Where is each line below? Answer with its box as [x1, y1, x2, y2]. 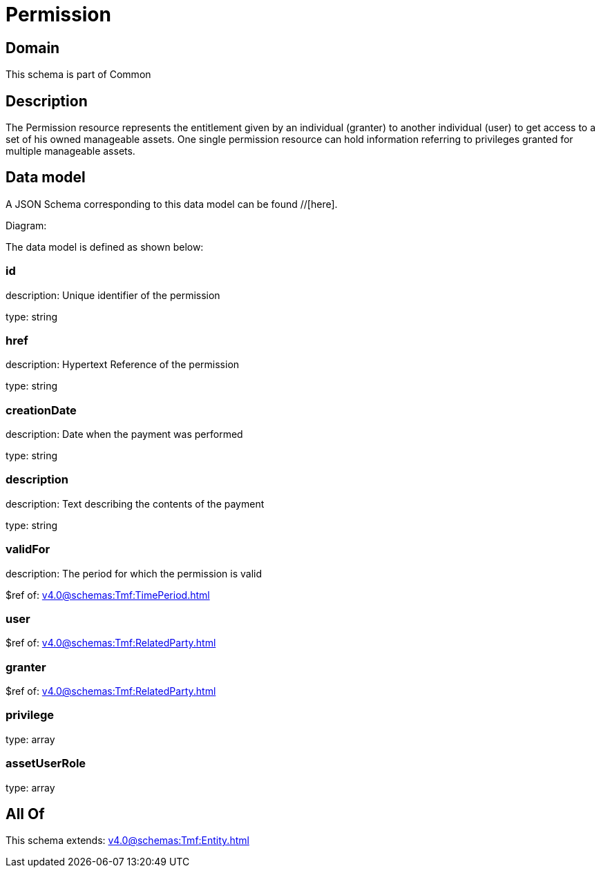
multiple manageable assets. [6, 145, 135, 157]
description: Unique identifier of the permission [6, 289, 220, 301]
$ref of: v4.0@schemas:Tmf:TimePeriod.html [6, 588, 210, 601]
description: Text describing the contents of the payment [6, 497, 265, 510]
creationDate [6, 403, 77, 417]
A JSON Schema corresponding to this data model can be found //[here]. [6, 198, 338, 210]
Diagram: [6, 219, 47, 231]
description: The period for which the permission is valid [6, 567, 263, 579]
